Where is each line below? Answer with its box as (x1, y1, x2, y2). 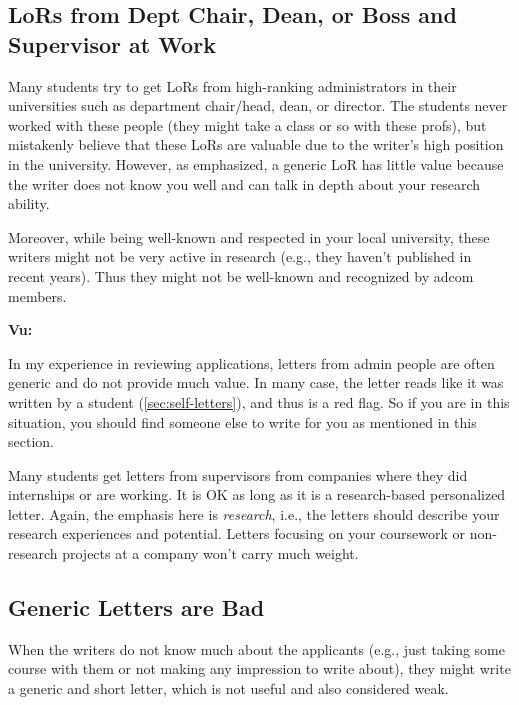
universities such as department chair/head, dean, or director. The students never (8, 95, 508, 116)
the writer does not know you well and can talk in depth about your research (8, 173, 481, 194)
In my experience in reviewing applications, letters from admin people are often (8, 352, 495, 373)
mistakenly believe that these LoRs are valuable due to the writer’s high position (8, 134, 504, 155)
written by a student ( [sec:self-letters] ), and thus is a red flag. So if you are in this (8, 391, 510, 412)
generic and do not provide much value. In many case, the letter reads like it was (8, 372, 504, 393)
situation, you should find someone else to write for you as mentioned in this (8, 411, 477, 432)
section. (8, 431, 54, 452)
